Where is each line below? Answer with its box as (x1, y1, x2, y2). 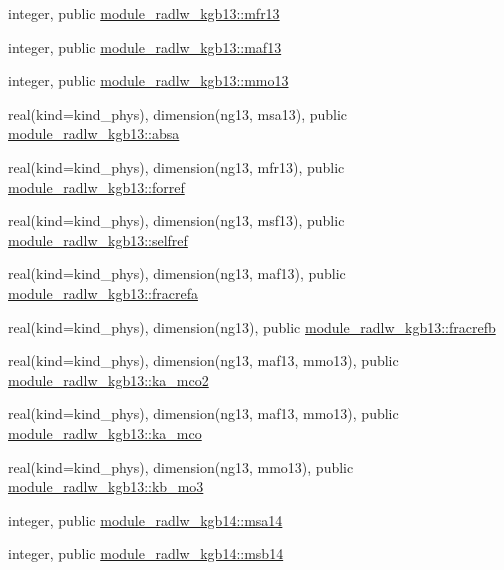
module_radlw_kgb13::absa (8, 123, 180, 144)
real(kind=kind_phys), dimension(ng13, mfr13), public (8, 156, 345, 177)
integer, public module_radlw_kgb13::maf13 (8, 36, 282, 57)
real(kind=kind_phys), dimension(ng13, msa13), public (8, 103, 348, 124)
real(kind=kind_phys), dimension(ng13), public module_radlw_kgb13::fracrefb (8, 316, 496, 337)
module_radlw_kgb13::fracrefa (8, 282, 198, 303)
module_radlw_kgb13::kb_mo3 (8, 476, 204, 497)
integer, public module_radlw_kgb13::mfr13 (8, 3, 280, 23)
